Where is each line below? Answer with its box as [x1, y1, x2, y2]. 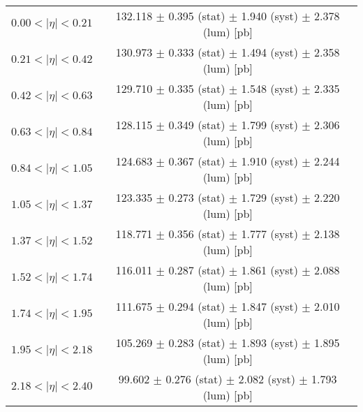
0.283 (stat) [168, 334, 225, 351]
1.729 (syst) [241, 189, 298, 205]
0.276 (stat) [165, 371, 223, 387]
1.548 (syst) [241, 80, 298, 96]
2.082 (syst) [238, 371, 295, 387]
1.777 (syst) [241, 226, 298, 242]
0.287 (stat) [168, 262, 225, 278]
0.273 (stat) [168, 189, 225, 205]
